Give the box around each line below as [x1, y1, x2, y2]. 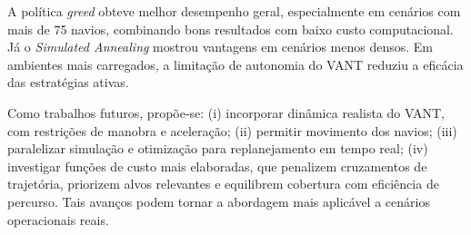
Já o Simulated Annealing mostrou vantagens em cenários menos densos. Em [7, 37, 434, 56]
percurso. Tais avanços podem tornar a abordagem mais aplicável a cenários [7, 191, 430, 211]
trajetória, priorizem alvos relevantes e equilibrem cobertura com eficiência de [7, 174, 439, 193]
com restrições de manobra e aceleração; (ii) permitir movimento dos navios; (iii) [7, 121, 457, 140]
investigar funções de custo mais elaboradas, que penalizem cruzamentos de [7, 156, 427, 175]
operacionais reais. [7, 210, 109, 229]
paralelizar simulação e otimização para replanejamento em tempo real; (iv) [7, 139, 428, 158]
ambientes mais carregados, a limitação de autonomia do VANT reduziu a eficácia [7, 54, 464, 73]
